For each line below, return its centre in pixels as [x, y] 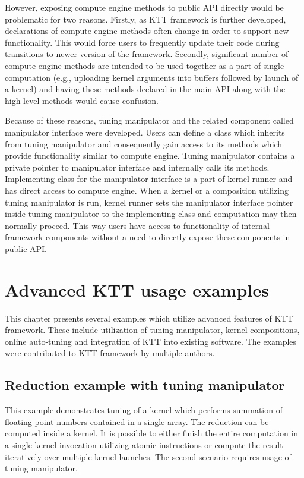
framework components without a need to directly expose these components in [148, 237]
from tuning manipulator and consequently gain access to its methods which [144, 144]
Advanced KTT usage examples [137, 289]
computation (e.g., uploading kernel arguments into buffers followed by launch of [152, 77]
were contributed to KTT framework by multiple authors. [110, 353]
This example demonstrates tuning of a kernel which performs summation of [144, 410]
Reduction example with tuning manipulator [145, 385]
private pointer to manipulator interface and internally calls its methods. [137, 167]
